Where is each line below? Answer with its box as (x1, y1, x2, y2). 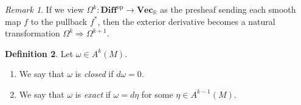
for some (141, 87, 173, 100)
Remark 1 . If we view (5, 3, 84, 15)
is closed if (75, 67, 114, 80)
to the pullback (30, 15, 88, 27)
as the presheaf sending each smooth (160, 3, 296, 15)
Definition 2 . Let (5, 47, 74, 59)
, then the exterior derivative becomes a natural (97, 15, 275, 27)
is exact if (75, 87, 111, 100)
